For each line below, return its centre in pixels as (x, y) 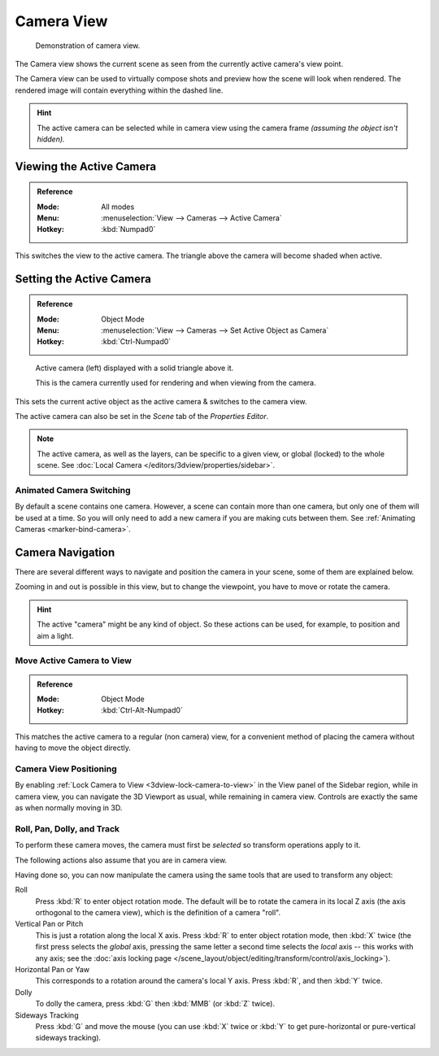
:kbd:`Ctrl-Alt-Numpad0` (142, 710)
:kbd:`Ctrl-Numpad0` (136, 342)
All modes (118, 207)
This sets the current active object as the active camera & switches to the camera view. (161, 401)
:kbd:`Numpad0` (128, 229)
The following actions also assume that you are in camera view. (121, 860)
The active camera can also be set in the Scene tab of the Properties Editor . (142, 416)
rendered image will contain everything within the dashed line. (119, 90)
